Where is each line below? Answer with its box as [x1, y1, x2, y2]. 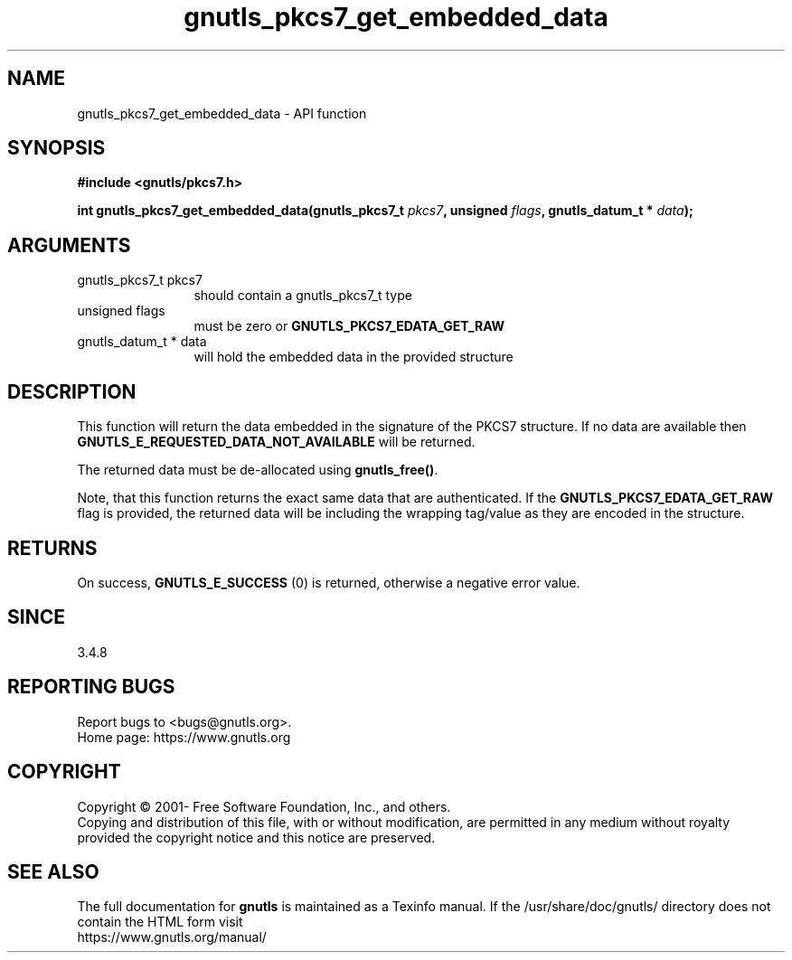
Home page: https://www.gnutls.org [77, 729, 291, 745]
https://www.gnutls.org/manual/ [77, 929, 267, 946]
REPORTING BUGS [7, 675, 175, 699]
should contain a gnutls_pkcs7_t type [193, 287, 412, 304]
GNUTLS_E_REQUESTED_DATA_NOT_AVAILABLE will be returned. [77, 434, 476, 450]
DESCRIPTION [7, 380, 137, 403]
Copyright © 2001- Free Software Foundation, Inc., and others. [77, 798, 451, 814]
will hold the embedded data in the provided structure [193, 349, 514, 365]
